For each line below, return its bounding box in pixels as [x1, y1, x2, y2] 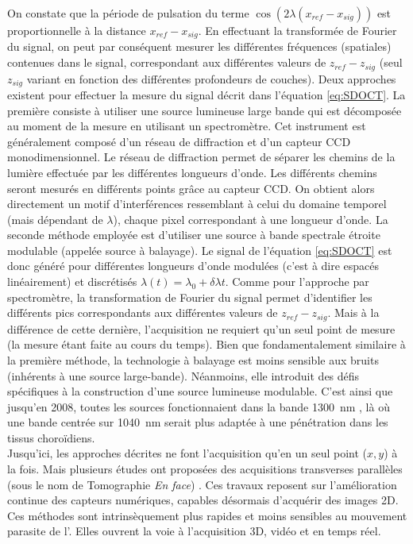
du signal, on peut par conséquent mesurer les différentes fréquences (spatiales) [7, 38, 392, 55]
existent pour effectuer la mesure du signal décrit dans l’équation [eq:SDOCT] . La [7, 86, 406, 102]
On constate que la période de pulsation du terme [7, 5, 249, 21]
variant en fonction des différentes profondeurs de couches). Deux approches [26, 70, 396, 87]
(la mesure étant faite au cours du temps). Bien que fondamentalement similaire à [7, 336, 406, 353]
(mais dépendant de [7, 210, 103, 227]
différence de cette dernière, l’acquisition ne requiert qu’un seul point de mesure [7, 320, 396, 337]
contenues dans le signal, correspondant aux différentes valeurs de [7, 54, 326, 71]
